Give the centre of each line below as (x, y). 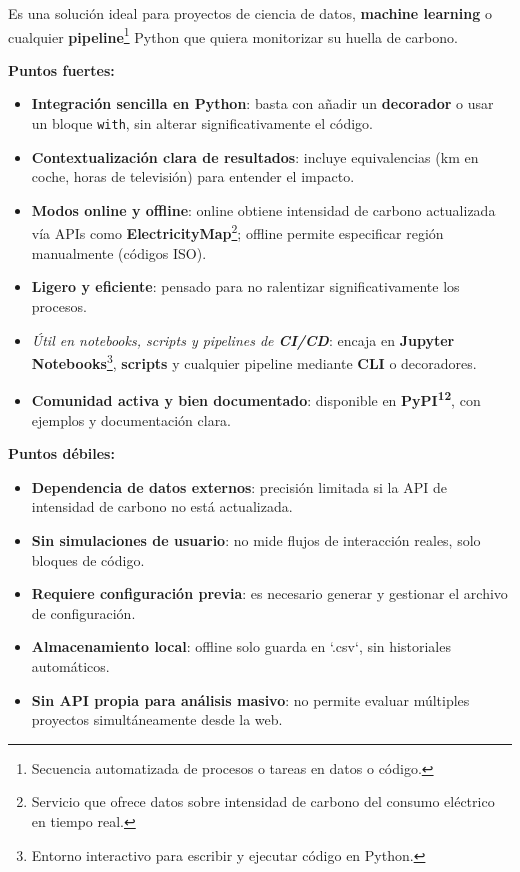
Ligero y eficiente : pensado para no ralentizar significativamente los (245, 286)
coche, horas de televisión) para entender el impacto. (193, 176)
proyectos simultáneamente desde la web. (157, 719)
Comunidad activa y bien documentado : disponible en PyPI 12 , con (256, 398)
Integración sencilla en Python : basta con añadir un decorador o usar (262, 103)
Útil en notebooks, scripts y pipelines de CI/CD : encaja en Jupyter (243, 339)
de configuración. (83, 612)
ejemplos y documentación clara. (131, 419)
